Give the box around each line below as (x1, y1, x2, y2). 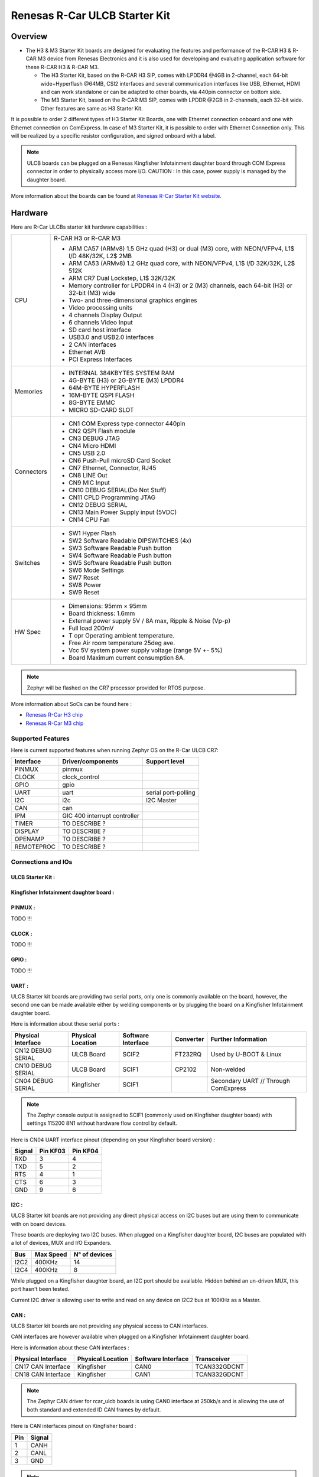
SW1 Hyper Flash (69, 529, 116, 538)
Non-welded (210, 1065, 246, 1073)
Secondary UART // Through (210, 1076, 291, 1085)
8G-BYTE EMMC (69, 399, 115, 407)
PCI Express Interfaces (69, 355, 132, 363)
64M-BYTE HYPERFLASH (69, 384, 140, 392)
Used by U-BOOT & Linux (210, 1050, 282, 1058)
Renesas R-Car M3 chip (25, 720, 84, 727)
